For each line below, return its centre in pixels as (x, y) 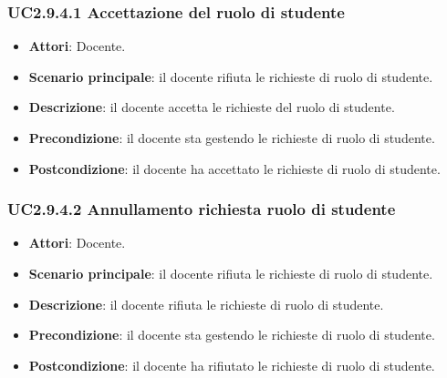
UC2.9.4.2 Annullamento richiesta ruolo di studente (202, 209)
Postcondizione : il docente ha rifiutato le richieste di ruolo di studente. (232, 365)
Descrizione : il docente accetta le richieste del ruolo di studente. (212, 107)
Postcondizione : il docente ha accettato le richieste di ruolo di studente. (234, 168)
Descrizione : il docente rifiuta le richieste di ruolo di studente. (206, 304)
